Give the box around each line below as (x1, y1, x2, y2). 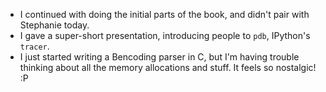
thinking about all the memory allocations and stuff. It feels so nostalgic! (19, 62, 317, 73)
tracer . (19, 40, 50, 52)
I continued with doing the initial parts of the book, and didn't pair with (19, 9, 310, 20)
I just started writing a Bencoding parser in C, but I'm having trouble (19, 51, 300, 63)
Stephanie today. (19, 19, 90, 31)
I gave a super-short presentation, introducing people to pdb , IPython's (19, 30, 311, 41)
